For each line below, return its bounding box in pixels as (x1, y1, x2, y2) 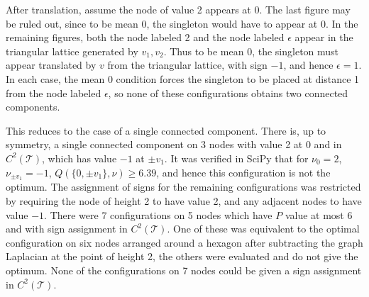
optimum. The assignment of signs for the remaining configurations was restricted (6, 179, 361, 194)
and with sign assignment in (6, 221, 128, 236)
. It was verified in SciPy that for (164, 150, 309, 165)
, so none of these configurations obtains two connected (108, 85, 348, 100)
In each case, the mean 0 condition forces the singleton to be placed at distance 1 (6, 71, 360, 86)
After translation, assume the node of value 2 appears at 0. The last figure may (6, 2, 351, 16)
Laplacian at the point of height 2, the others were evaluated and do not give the (6, 249, 358, 264)
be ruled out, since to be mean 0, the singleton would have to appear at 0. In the (6, 16, 358, 30)
